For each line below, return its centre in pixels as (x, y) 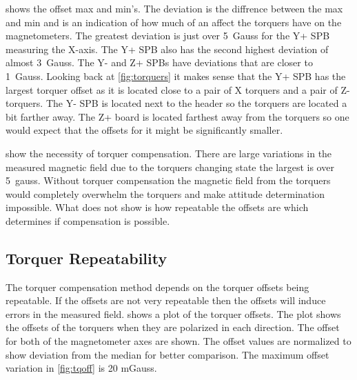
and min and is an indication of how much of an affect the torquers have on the (174, 22)
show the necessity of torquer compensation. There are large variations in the (169, 153)
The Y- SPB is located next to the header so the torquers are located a (196, 103)
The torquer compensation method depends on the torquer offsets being (157, 287)
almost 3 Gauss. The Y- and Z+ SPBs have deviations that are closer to (159, 62)
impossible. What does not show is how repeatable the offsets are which (157, 207)
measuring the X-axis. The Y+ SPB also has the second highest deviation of (167, 49)
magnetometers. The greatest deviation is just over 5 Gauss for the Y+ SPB (168, 36)
